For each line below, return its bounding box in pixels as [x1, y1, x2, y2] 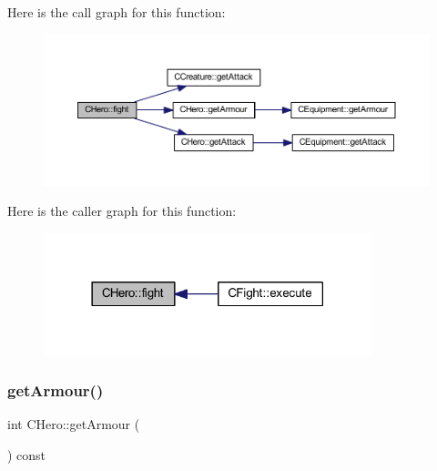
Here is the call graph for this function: [7, 3, 226, 21]
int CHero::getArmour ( [7, 415, 140, 434]
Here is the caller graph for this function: [7, 201, 237, 220]
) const [7, 445, 46, 465]
